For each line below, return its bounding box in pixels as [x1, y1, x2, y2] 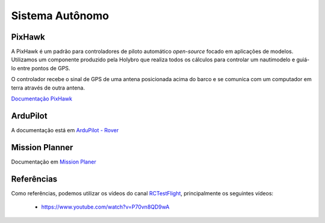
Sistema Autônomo [11, 9, 110, 22]
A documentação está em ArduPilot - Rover [11, 126, 119, 133]
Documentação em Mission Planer [11, 158, 96, 165]
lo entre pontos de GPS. [11, 64, 70, 72]
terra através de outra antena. [11, 84, 85, 91]
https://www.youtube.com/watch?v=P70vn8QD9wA [41, 203, 170, 210]
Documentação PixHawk [11, 95, 72, 102]
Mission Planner [11, 142, 73, 153]
